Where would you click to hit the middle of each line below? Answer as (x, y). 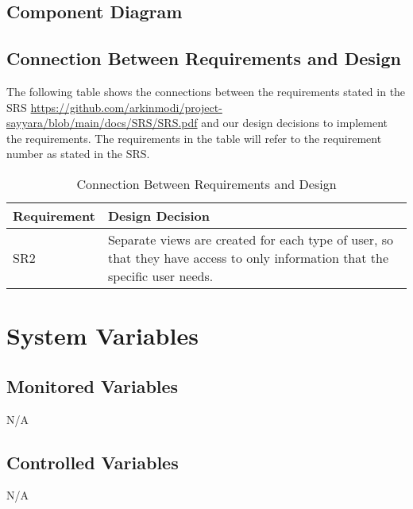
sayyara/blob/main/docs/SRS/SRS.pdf (102, 123)
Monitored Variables (93, 386)
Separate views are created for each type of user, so (251, 239)
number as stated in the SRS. (78, 154)
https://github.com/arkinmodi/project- (126, 107)
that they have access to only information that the (248, 257)
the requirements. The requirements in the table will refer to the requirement (194, 138)
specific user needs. (160, 276)
